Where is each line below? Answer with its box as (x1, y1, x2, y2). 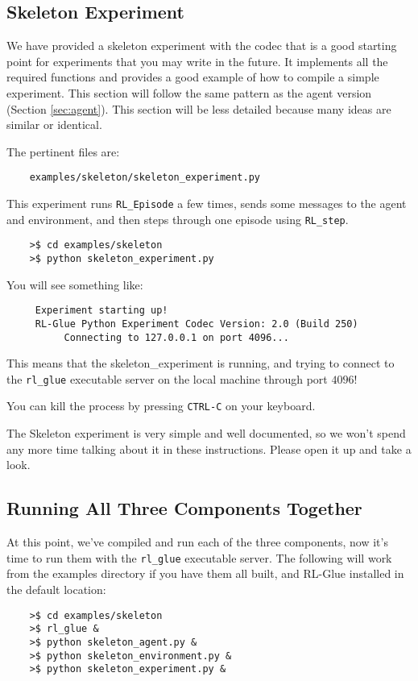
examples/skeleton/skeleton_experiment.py (29, 172, 260, 184)
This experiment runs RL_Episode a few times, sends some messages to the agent (6, 195, 407, 212)
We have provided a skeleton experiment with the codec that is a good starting (6, 37, 397, 54)
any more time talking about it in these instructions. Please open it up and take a (6, 440, 412, 457)
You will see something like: (6, 276, 143, 293)
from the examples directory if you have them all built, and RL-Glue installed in (6, 565, 404, 582)
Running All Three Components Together (6, 496, 362, 521)
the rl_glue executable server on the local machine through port (6, 370, 328, 387)
